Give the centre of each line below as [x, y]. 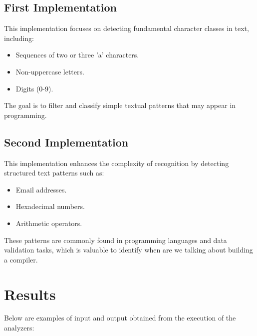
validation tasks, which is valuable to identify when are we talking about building [128, 250]
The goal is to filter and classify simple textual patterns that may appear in [120, 105]
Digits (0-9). [34, 88]
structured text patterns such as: [54, 173]
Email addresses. [41, 189]
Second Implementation [66, 142]
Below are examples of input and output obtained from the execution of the [120, 318]
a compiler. [21, 259]
